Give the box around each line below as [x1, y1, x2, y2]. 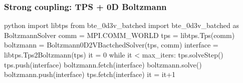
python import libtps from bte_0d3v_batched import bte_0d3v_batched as [4, 20, 239, 30]
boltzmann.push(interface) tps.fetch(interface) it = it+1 [4, 69, 176, 79]
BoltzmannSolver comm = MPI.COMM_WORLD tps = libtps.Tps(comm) [4, 29, 235, 40]
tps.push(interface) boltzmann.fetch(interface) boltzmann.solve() [4, 59, 202, 69]
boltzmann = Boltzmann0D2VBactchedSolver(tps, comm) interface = [4, 39, 218, 50]
